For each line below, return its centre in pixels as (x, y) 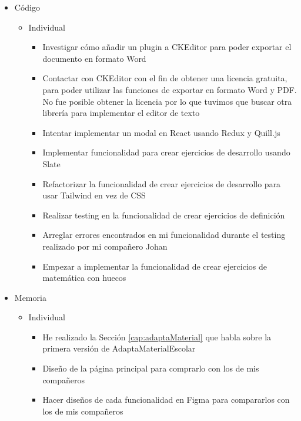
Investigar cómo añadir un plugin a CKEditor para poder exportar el (167, 47)
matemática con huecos (84, 278)
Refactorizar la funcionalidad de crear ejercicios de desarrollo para (162, 183)
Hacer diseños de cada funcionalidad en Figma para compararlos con (166, 400)
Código (27, 7)
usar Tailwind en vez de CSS (94, 195)
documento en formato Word (94, 58)
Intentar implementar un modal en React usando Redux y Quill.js (161, 132)
